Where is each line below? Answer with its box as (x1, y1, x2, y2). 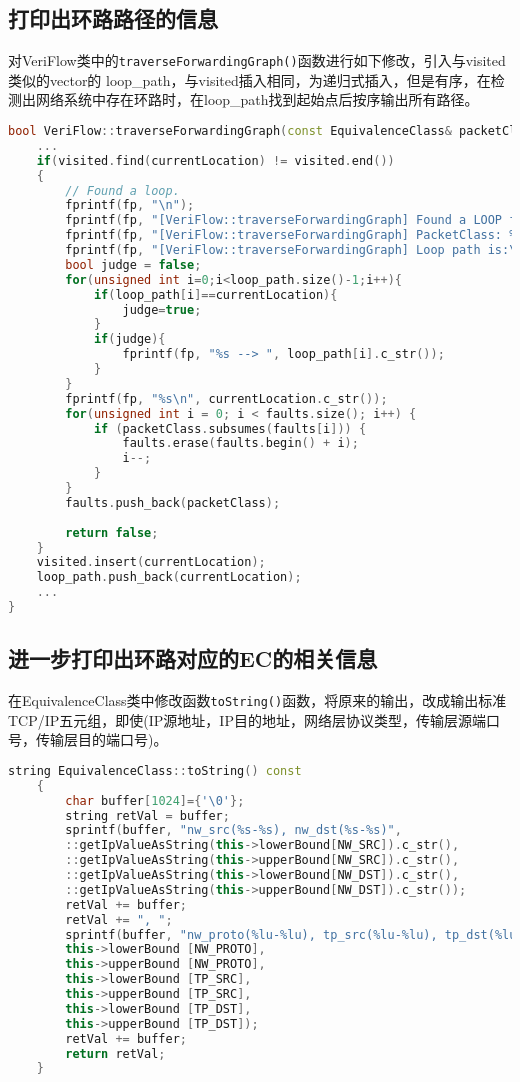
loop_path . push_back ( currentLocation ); (36, 570, 302, 585)
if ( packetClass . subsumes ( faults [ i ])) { (93, 421, 367, 436)
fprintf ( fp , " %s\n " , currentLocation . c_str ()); (65, 391, 388, 406)
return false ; (65, 525, 159, 540)
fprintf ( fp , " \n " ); (65, 198, 195, 213)
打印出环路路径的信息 (8, 3, 218, 34)
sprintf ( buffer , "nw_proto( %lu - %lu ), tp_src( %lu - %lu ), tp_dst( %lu (65, 927, 517, 942)
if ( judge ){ (93, 332, 166, 347)
